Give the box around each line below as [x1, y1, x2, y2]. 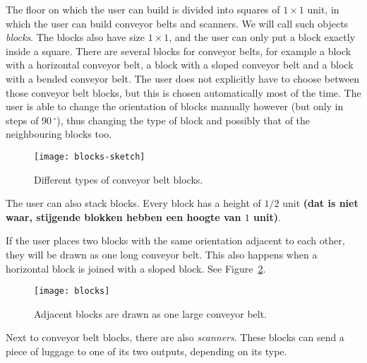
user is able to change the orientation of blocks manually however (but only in [6, 99, 344, 114]
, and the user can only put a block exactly [169, 30, 356, 44]
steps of [6, 112, 39, 127]
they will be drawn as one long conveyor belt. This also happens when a [6, 246, 318, 261]
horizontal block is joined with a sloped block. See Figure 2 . [6, 261, 266, 275]
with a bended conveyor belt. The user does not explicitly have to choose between [6, 71, 360, 85]
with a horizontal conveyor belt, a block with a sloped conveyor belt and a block [6, 57, 354, 72]
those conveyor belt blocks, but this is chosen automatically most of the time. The [6, 85, 361, 100]
